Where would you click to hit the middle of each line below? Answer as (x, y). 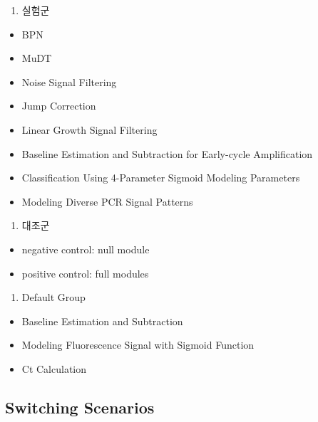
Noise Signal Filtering (69, 81)
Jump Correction (59, 106)
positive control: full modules (85, 273)
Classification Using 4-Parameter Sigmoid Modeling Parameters (161, 178)
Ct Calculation (54, 368)
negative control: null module (86, 249)
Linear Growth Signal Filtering (89, 129)
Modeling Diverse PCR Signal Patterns (107, 201)
